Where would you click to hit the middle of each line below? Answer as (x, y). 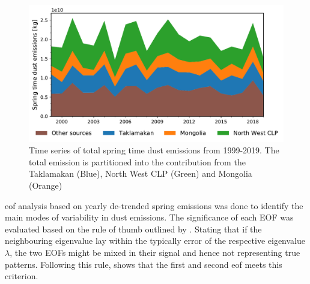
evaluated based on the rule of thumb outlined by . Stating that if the (133, 229)
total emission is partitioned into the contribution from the (137, 161)
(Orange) (46, 185)
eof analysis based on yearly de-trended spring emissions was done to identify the (154, 205)
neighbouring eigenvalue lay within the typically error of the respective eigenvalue (155, 241)
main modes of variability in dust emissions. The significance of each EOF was (149, 217)
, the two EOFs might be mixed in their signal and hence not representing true (155, 252)
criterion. (22, 276)
